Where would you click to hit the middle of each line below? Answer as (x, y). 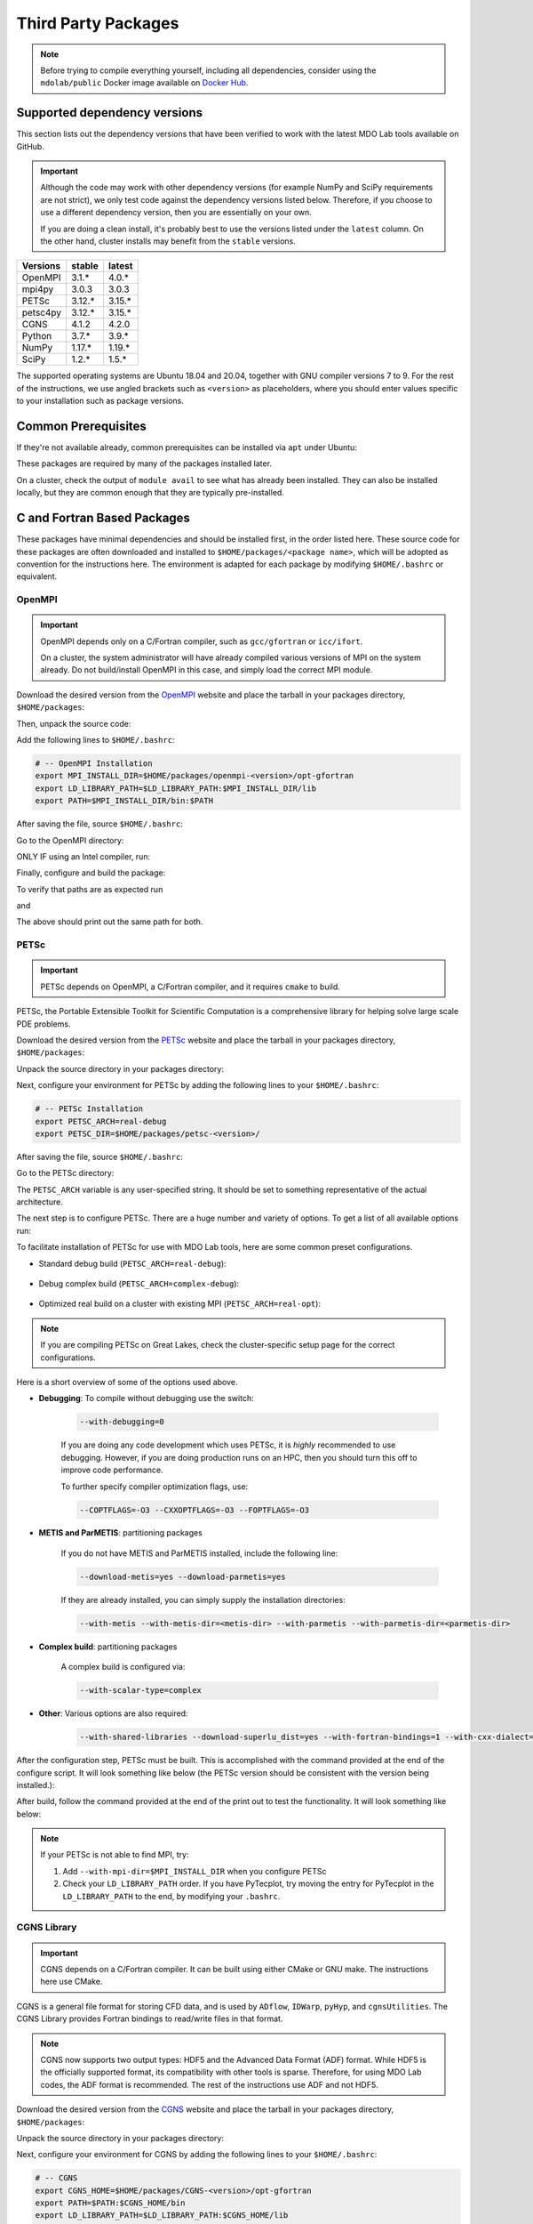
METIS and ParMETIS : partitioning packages (121, 1533)
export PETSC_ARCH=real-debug (101, 1121)
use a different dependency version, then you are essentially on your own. (176, 213)
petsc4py (42, 313)
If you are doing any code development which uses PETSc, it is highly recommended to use (228, 1445)
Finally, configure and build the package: (91, 873)
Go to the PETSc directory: (65, 1173)
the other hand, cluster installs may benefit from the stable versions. (168, 241)
